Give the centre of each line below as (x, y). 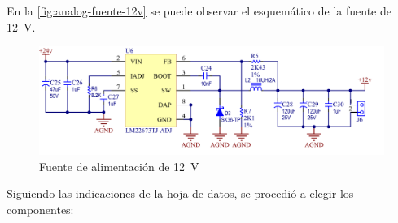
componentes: (40, 209)
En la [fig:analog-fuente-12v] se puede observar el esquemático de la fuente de (199, 11)
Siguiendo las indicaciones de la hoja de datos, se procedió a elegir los (180, 193)
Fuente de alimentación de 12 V (119, 166)
